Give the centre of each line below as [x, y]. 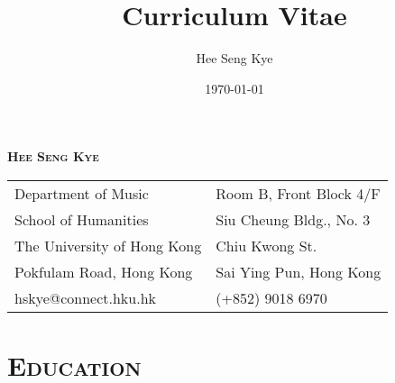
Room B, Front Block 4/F [298, 193]
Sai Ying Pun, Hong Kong [299, 271]
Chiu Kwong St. [266, 245]
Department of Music [82, 193]
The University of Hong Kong [108, 245]
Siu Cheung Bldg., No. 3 [293, 219]
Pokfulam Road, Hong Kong [104, 271]
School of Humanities [82, 219]
